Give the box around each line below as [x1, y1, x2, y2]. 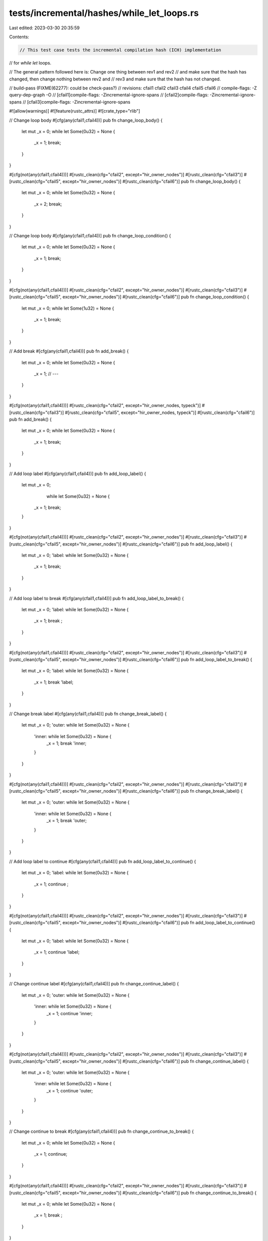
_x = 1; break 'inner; [46, 740, 87, 747]
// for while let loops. [9, 60, 52, 66]
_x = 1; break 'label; [34, 679, 74, 685]
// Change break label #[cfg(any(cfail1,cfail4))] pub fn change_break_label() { [9, 710, 167, 717]
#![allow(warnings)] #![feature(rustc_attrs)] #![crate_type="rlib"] [9, 108, 140, 114]
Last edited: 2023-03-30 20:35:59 [9, 25, 80, 31]
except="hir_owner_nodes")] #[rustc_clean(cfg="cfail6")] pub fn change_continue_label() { [62, 1058, 249, 1064]
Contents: [9, 34, 29, 40]
